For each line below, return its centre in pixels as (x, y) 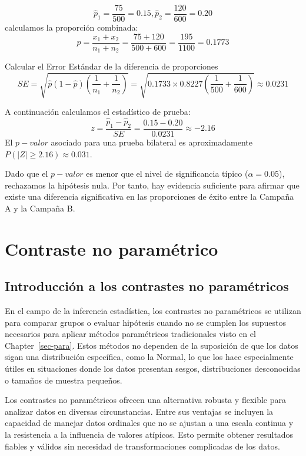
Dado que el (26, 174)
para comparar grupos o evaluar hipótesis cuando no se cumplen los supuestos (145, 322)
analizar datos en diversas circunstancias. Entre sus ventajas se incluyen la (139, 411)
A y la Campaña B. (40, 208)
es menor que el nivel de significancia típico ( (167, 174)
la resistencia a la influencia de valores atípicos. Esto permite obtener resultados (149, 434)
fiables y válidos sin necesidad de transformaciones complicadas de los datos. (142, 446)
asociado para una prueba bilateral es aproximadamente (152, 142)
